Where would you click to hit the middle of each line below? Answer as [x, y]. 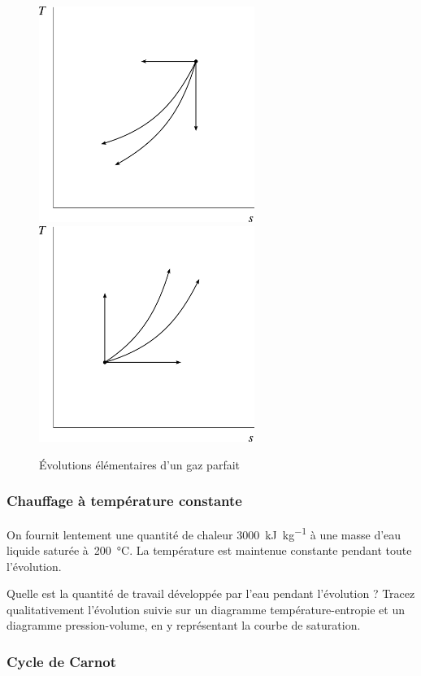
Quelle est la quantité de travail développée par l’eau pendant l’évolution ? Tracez [211, 593]
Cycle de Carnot [61, 661]
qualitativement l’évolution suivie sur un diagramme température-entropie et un [206, 609]
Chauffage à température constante [124, 501]
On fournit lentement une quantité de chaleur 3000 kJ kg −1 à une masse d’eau [204, 533]
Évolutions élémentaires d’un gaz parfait [140, 464]
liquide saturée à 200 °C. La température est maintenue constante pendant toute [209, 550]
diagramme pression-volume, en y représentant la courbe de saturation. [184, 625]
